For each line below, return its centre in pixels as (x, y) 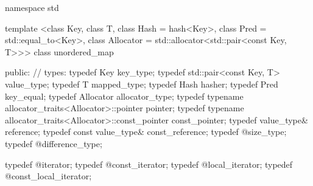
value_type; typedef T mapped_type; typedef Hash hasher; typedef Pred (142, 84)
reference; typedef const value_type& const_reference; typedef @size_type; (146, 132)
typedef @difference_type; (54, 143)
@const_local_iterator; (48, 176)
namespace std (32, 7)
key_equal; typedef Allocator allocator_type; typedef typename (124, 96)
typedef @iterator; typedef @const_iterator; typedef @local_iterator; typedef (149, 164)
